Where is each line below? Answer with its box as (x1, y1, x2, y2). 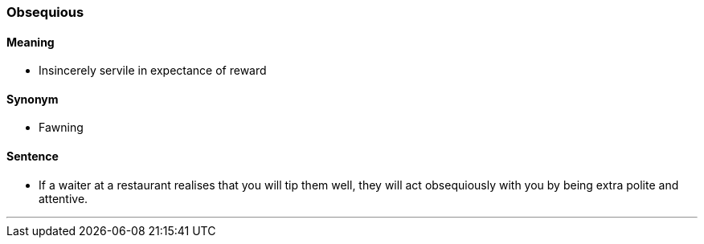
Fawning (39, 120, 84, 135)
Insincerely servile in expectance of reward (39, 63, 267, 78)
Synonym (6, 91, 59, 106)
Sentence (6, 149, 59, 164)
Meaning (6, 35, 55, 49)
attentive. (39, 191, 88, 205)
